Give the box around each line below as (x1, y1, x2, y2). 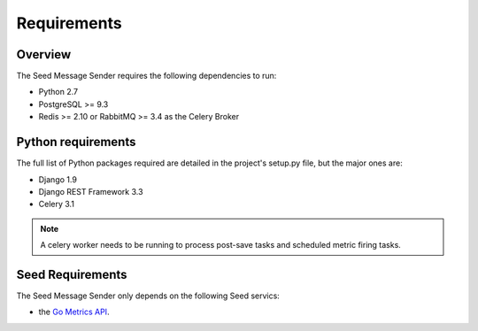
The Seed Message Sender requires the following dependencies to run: (16, 71, 277, 81)
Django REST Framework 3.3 (38, 186, 143, 196)
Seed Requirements (16, 266, 127, 282)
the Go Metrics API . (38, 306, 110, 318)
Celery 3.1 (38, 199, 75, 210)
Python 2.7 (38, 87, 79, 97)
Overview (16, 47, 72, 62)
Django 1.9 (38, 173, 77, 185)
